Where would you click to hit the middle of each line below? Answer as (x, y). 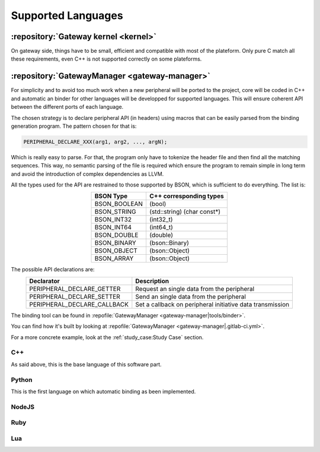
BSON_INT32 (113, 220)
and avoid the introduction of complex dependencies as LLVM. (87, 174)
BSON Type (111, 196)
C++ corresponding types (187, 196)
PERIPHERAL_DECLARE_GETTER (75, 289)
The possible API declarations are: (53, 270)
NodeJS (23, 407)
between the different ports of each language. (67, 107)
